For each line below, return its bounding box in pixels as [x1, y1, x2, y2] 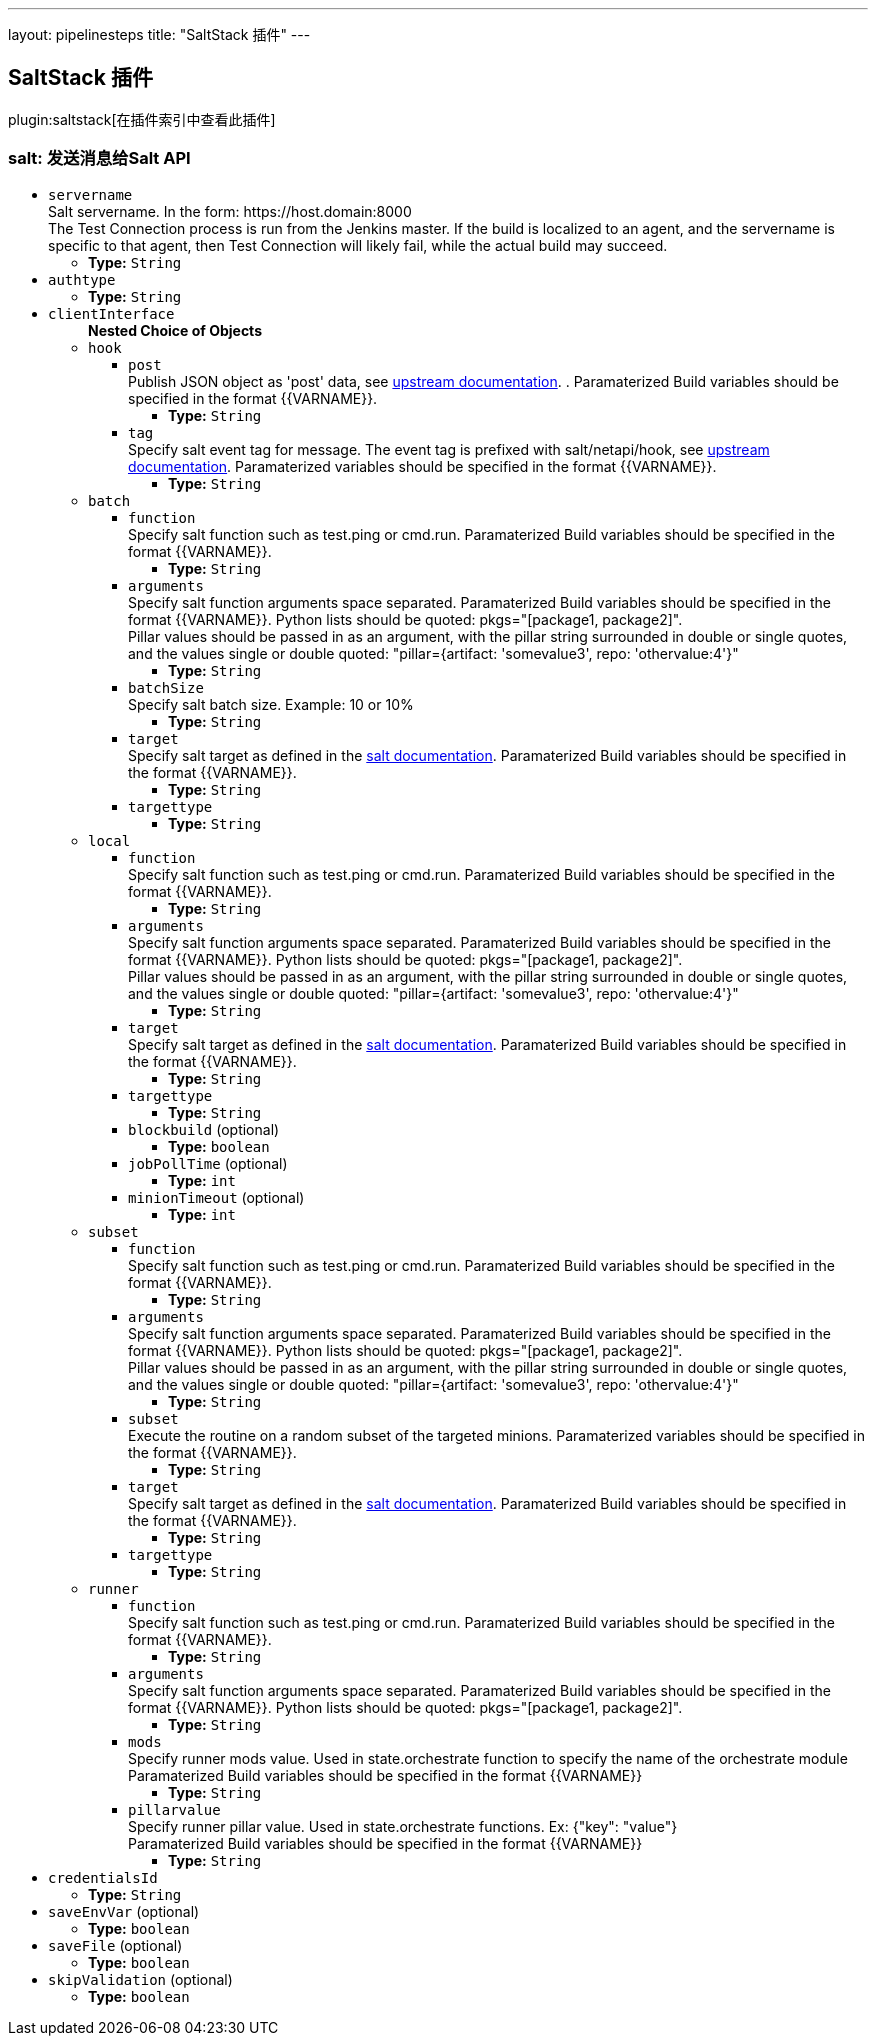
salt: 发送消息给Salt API [8, 148, 191, 169]
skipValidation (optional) [48, 1970, 233, 1988]
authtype [48, 271, 116, 288]
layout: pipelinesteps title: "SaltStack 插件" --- [8, 26, 311, 43]
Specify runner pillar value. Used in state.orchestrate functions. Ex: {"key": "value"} [128, 1817, 678, 1835]
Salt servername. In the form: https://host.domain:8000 [48, 202, 412, 220]
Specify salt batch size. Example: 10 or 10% [128, 695, 414, 713]
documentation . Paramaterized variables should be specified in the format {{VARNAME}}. [128, 457, 717, 475]
